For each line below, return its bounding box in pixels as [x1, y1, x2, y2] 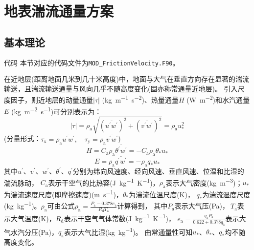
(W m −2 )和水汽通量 [186, 93, 250, 105]
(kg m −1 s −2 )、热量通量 [102, 93, 179, 105]
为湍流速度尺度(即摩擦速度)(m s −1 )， [4, 188, 123, 199]
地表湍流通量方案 [4, 1, 114, 21]
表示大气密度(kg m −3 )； [165, 176, 243, 187]
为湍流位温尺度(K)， [129, 189, 194, 199]
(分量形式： [4, 133, 41, 144]
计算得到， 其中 [117, 201, 168, 211]
